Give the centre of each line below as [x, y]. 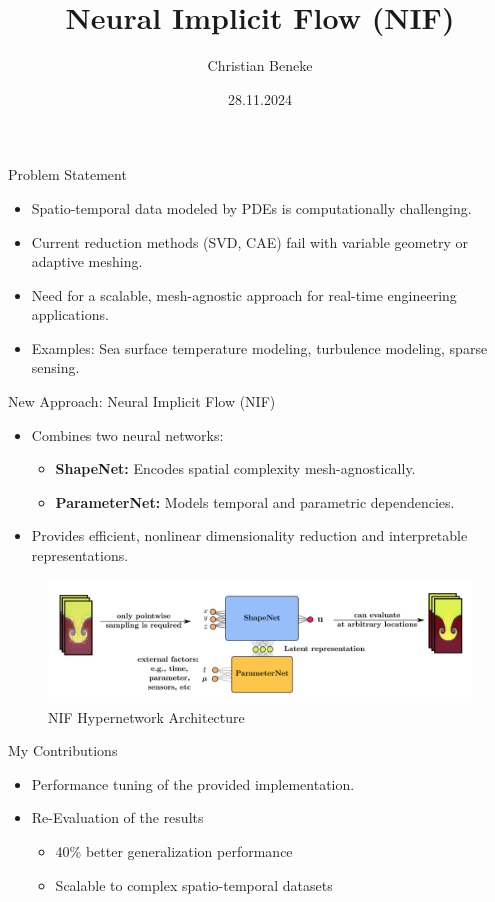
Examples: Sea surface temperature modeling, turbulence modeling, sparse [259, 347]
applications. [70, 314]
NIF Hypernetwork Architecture [146, 716]
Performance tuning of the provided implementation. [193, 783]
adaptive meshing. [87, 261]
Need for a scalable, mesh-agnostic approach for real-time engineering [244, 294]
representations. [80, 555]
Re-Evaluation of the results [117, 817]
